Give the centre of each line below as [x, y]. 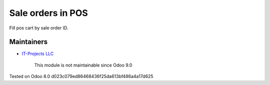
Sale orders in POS [49, 13]
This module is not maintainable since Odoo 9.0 [83, 65]
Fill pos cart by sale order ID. [39, 28]
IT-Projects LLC [38, 54]
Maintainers [28, 42]
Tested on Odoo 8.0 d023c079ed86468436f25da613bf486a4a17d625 [81, 77]
